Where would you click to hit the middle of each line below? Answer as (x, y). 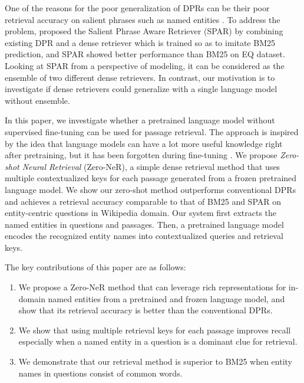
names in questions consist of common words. (100, 373)
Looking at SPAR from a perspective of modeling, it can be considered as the (145, 65)
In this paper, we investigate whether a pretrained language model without (140, 120)
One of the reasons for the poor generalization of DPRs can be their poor (137, 8)
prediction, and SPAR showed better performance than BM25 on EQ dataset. (145, 54)
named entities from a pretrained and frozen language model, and (166, 298)
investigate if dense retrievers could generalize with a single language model (141, 89)
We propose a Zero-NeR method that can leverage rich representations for (152, 287)
